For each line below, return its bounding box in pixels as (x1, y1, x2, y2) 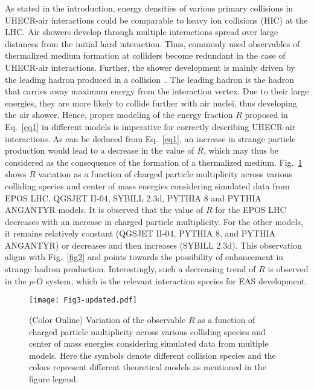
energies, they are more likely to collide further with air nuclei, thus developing (5, 96, 297, 109)
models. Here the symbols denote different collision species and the (29, 348, 276, 361)
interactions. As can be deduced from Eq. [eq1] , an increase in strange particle (5, 132, 296, 145)
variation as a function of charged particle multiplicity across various (38, 168, 293, 180)
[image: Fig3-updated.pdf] (29, 296, 137, 305)
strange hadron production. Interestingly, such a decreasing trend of (5, 263, 256, 275)
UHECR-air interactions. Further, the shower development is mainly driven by (5, 60, 295, 73)
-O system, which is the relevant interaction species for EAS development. (33, 274, 307, 287)
